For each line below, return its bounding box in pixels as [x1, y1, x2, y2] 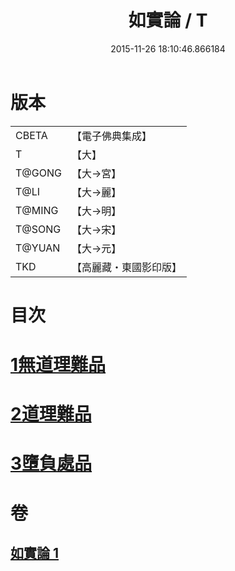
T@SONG [15, 222, 62, 236]
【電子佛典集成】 [71, 129, 152, 143]
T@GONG [15, 166, 62, 180]
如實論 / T [128, 9, 208, 32]
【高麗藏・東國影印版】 [71, 260, 182, 274]
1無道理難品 [10, 354, 107, 376]
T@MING [15, 203, 59, 217]
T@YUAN [15, 241, 61, 255]
